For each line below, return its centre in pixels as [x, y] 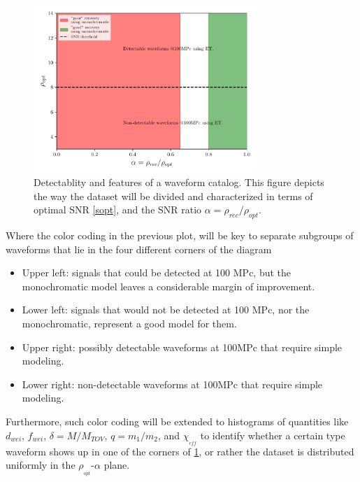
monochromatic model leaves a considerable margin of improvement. [168, 286]
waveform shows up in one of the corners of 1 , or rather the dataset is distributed [180, 451]
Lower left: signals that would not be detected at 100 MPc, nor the [166, 310]
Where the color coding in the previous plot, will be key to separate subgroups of [180, 235]
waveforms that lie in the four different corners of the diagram [139, 249]
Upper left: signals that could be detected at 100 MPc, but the [157, 272]
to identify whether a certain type [273, 435]
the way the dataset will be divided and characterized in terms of [173, 196]
